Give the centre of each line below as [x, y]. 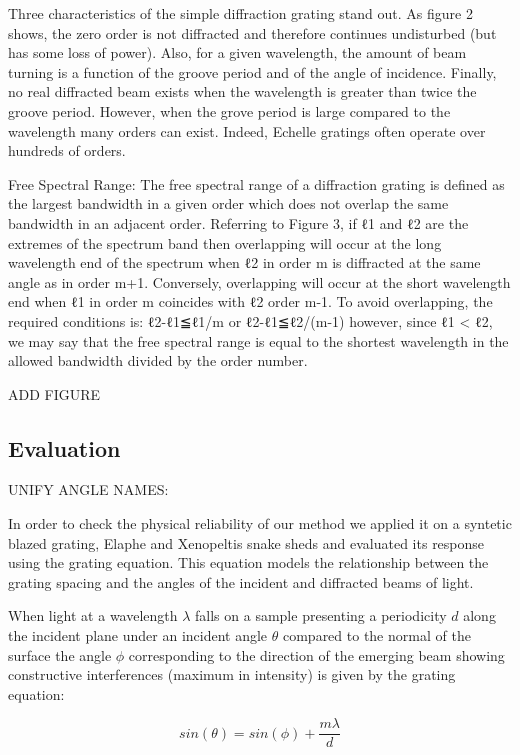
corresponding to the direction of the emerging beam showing [316, 654]
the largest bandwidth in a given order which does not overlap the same [228, 203]
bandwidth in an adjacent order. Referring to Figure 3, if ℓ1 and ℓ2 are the [238, 222]
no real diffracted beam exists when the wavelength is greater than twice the [242, 91]
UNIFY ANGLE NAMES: [88, 489]
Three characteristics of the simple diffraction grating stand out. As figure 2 [240, 13]
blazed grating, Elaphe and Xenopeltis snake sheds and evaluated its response [246, 542]
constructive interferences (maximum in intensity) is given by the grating [232, 674]
